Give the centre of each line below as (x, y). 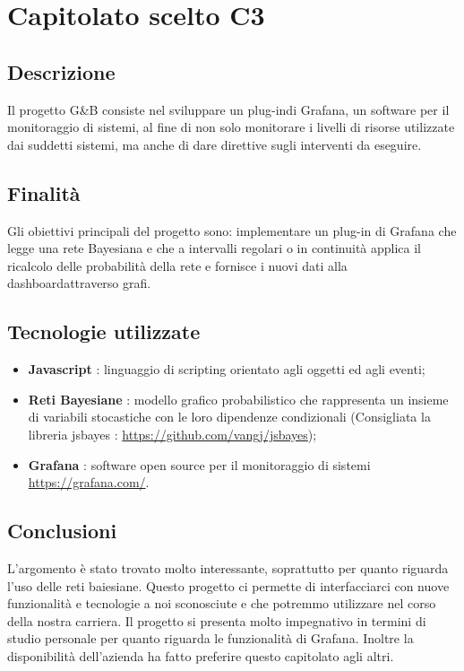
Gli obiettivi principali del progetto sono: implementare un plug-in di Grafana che (232, 230)
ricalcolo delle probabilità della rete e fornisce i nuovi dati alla (177, 265)
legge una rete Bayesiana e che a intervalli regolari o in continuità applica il (215, 248)
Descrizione (61, 71)
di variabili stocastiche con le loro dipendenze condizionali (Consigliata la (229, 417)
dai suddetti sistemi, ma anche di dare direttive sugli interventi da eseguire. (215, 144)
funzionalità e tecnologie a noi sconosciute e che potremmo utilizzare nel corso (222, 603)
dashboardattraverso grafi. (79, 283)
